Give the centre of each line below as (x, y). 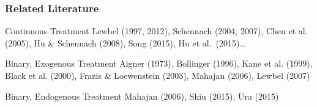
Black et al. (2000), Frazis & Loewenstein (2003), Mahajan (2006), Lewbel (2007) (158, 75)
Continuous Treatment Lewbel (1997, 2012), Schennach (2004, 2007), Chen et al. (156, 31)
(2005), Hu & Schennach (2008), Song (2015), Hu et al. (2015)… (125, 42)
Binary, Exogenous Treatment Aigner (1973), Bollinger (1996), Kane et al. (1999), (159, 63)
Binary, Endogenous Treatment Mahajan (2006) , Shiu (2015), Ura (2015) (142, 96)
